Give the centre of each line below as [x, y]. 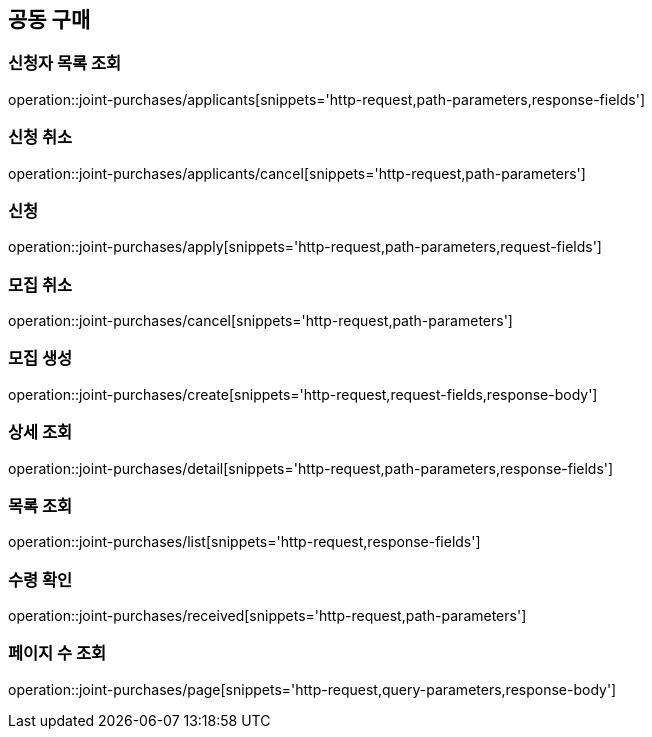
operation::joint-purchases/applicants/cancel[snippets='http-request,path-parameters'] [297, 173]
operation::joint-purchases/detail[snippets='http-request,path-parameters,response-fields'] [311, 468]
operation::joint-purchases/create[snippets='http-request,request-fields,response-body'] [303, 394]
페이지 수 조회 [57, 653]
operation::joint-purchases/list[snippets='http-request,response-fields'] [244, 542]
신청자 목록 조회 [65, 63]
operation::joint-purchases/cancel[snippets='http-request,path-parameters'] [260, 321]
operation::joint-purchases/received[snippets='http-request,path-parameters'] [267, 616]
